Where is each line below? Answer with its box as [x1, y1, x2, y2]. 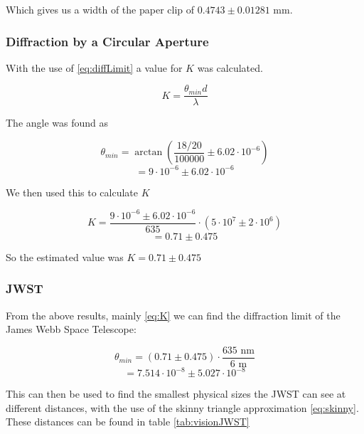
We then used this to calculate [6, 184, 139, 199]
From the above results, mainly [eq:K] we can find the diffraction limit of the [6, 307, 341, 322]
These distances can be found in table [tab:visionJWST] [6, 414, 250, 429]
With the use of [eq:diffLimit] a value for [6, 60, 183, 75]
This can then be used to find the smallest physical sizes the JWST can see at [6, 386, 346, 401]
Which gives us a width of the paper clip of [6, 2, 195, 16]
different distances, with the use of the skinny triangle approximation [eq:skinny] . [6, 400, 359, 415]
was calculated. [197, 60, 263, 75]
